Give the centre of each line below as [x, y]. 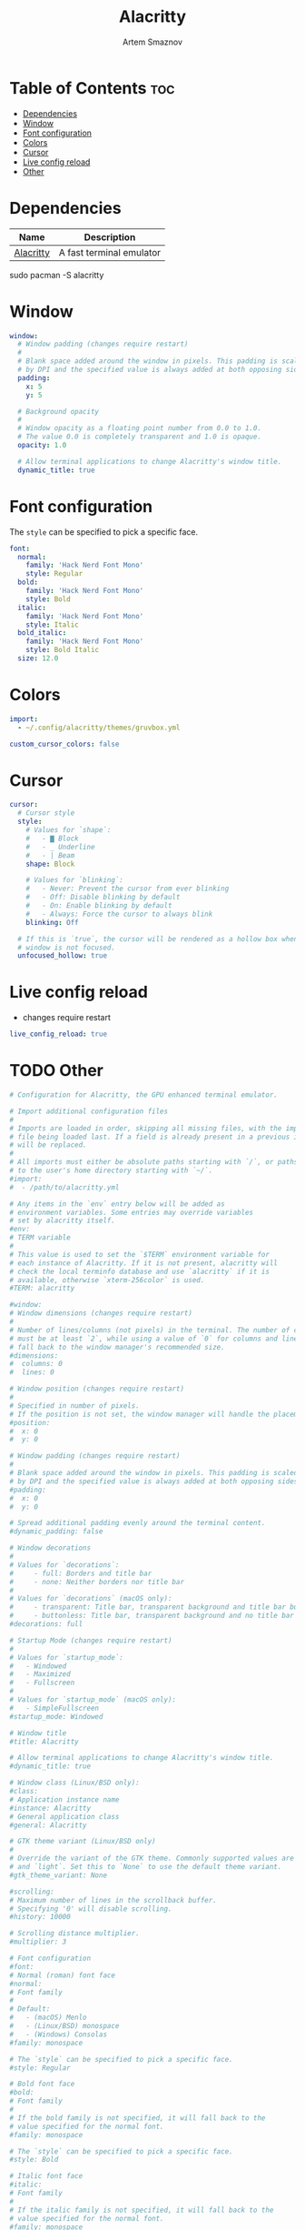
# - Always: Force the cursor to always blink [119, 914]
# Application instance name [64, 1799]
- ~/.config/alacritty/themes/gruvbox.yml [99, 728]
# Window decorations [50, 1548]
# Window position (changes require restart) [97, 1389]
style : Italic [52, 625]
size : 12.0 [38, 658]
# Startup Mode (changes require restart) [91, 1640]
